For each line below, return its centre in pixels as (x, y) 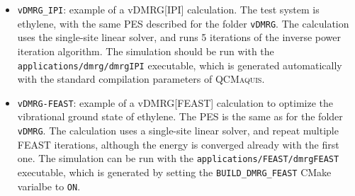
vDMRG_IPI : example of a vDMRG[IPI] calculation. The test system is (168, 9)
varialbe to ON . (49, 186)
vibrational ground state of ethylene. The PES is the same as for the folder (180, 116)
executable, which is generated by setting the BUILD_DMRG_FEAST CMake (174, 172)
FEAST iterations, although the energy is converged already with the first (178, 144)
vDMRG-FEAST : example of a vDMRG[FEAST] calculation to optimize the (175, 102)
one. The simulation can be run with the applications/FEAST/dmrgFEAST (178, 158)
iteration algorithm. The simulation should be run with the (146, 51)
